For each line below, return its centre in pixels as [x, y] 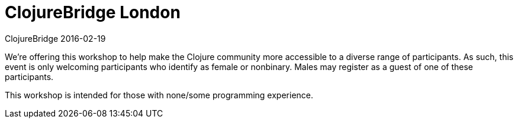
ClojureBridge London [93, 12]
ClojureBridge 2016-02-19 [55, 38]
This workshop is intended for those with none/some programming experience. [159, 95]
